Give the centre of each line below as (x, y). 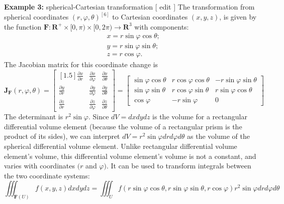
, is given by (238, 17)
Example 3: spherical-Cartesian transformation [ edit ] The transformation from (129, 7)
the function (23, 26)
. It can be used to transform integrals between (179, 166)
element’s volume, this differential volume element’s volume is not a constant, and (130, 156)
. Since (99, 117)
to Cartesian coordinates (150, 17)
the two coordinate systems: (47, 175)
